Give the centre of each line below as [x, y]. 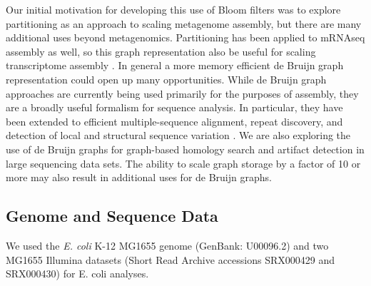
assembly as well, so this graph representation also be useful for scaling [161, 51]
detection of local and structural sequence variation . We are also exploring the [178, 135]
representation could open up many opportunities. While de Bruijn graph [166, 79]
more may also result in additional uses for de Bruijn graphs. [139, 177]
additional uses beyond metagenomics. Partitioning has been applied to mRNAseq [185, 37]
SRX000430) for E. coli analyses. [77, 274]
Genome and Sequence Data [112, 216]
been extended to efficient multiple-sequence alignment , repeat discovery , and [174, 121]
